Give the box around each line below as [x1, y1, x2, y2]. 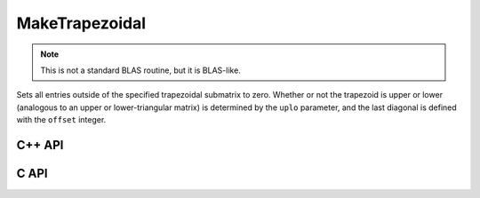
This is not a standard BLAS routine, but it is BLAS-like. [40, 65, 242, 75]
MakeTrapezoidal [16, 13, 147, 33]
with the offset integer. [16, 115, 107, 125]
